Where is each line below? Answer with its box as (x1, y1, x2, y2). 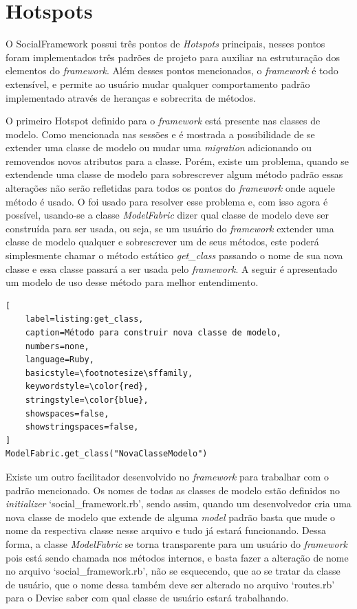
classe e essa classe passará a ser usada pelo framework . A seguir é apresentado (6, 261, 338, 276)
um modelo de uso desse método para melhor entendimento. (6, 275, 259, 289)
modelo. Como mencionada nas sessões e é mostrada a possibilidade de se (6, 126, 315, 141)
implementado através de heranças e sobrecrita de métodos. (6, 90, 257, 104)
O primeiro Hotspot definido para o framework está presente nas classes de (6, 113, 321, 128)
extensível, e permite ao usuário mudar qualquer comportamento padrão (6, 76, 310, 91)
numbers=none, (25, 341, 89, 351)
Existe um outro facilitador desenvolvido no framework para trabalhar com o (6, 469, 329, 483)
